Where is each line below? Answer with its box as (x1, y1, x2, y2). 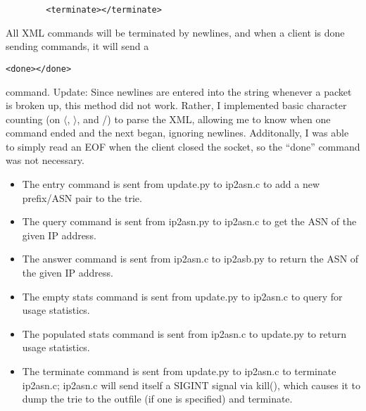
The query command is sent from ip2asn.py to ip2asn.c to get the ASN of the (22, 214, 357, 229)
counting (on (6, 111, 61, 126)
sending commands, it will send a (6, 39, 149, 53)
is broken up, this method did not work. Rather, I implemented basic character (6, 98, 347, 113)
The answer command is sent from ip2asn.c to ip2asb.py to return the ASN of (22, 251, 359, 266)
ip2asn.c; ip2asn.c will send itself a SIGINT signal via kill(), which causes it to (22, 377, 360, 392)
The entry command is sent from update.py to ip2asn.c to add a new (22, 177, 320, 191)
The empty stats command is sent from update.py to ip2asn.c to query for (22, 289, 343, 303)
